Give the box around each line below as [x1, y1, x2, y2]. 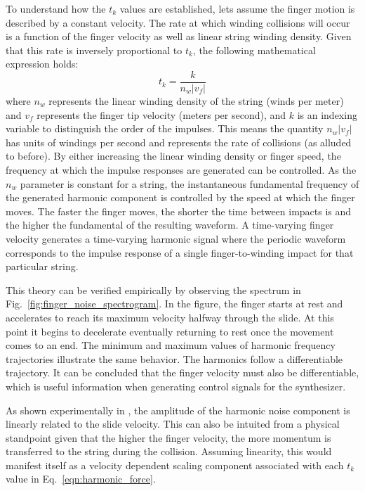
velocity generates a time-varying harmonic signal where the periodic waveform [6, 231, 346, 245]
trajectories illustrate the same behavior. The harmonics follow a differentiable [6, 351, 343, 366]
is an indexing [297, 107, 357, 122]
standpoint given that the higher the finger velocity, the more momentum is [6, 430, 331, 445]
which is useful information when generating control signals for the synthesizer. [6, 378, 346, 393]
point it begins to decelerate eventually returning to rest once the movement [6, 324, 334, 338]
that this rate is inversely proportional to [6, 42, 182, 57]
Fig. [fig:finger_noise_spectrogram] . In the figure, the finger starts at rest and [6, 296, 343, 311]
